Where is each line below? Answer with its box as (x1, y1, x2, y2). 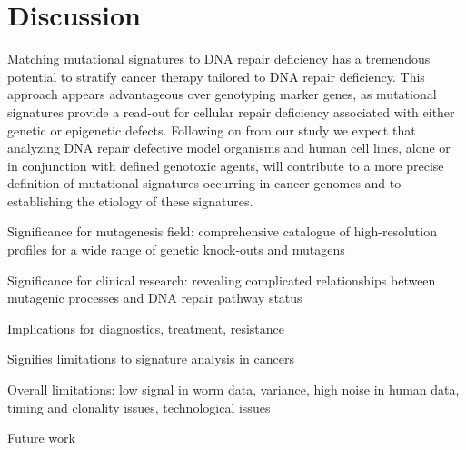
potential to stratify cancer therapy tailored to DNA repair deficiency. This (7, 66, 425, 85)
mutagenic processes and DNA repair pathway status (7, 288, 302, 307)
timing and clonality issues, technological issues (7, 397, 271, 416)
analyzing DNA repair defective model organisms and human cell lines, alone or (7, 138, 451, 157)
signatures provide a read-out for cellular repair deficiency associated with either (7, 102, 455, 121)
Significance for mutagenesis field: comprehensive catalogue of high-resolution (7, 222, 437, 241)
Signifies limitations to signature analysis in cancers (7, 349, 294, 368)
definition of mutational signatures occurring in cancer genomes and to (7, 174, 402, 193)
